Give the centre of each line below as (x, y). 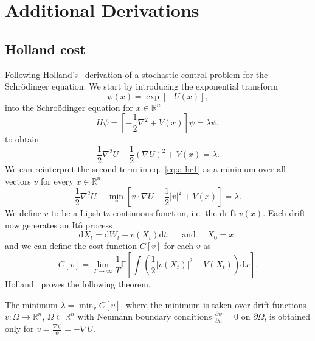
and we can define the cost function (71, 246)
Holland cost (45, 48)
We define (23, 213)
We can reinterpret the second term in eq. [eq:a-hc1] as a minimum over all (145, 169)
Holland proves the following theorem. (78, 283)
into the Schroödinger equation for (69, 107)
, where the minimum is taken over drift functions (213, 304)
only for (19, 329)
